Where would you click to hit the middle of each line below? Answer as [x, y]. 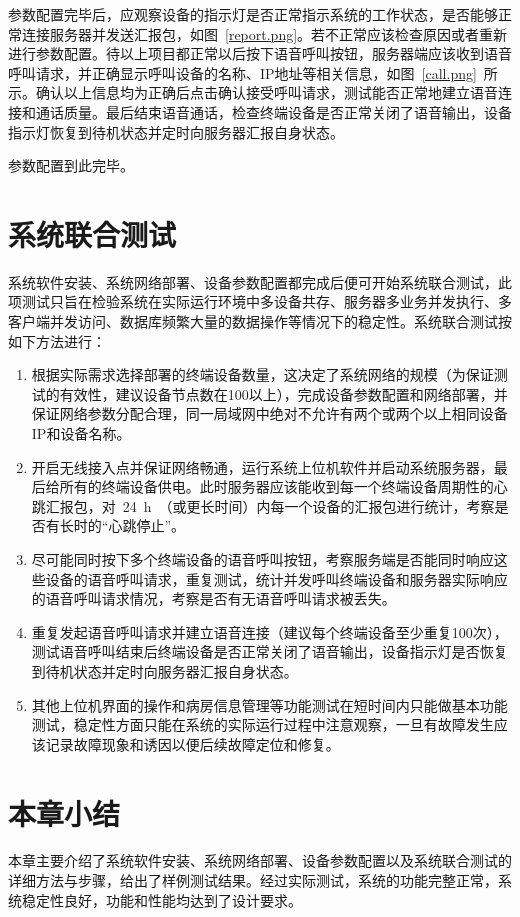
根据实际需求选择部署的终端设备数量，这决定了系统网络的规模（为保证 [262, 374]
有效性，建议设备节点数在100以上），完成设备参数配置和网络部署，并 [283, 393]
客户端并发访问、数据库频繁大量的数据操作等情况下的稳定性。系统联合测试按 [260, 321]
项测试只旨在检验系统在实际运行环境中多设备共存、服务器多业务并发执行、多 [260, 301]
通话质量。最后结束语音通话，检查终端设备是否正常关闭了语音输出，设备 [273, 111]
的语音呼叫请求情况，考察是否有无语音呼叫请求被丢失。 [213, 598]
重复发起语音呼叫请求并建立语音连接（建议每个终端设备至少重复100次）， [269, 631]
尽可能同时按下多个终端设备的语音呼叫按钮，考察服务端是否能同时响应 [262, 559]
